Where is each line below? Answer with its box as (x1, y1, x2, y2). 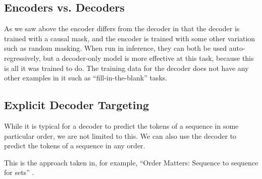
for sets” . (4, 167, 34, 177)
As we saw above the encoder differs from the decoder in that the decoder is (4, 23, 240, 34)
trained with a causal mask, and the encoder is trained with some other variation (4, 33, 255, 43)
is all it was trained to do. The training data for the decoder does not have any (4, 62, 249, 73)
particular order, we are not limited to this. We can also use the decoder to (4, 130, 237, 141)
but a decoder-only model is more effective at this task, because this (43, 52, 254, 63)
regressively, (4, 52, 41, 63)
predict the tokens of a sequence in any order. (4, 140, 145, 151)
